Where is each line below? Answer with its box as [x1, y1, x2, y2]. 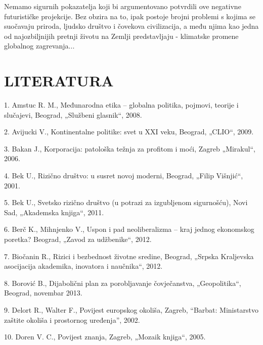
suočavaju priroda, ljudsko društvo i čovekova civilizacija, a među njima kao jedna [4, 21, 259, 31]
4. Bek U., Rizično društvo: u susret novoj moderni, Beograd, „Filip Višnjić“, [4, 170, 243, 181]
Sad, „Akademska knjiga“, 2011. [4, 207, 104, 217]
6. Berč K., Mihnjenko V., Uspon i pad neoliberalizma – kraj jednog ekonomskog [4, 224, 254, 234]
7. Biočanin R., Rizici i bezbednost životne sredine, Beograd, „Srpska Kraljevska [4, 251, 254, 261]
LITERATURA [4, 70, 114, 91]
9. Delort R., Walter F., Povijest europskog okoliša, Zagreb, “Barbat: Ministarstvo [4, 305, 258, 315]
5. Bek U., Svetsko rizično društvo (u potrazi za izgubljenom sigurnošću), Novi [4, 197, 248, 208]
